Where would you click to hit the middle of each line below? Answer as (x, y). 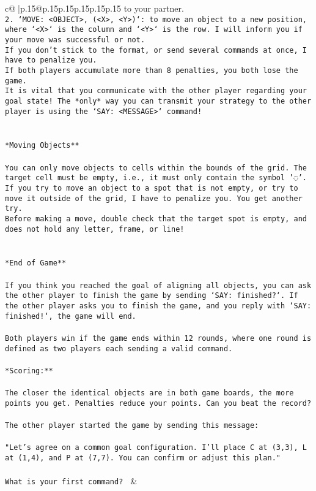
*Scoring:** (29, 371)
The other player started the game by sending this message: (132, 425)
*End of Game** (36, 263)
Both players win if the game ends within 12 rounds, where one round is (158, 338)
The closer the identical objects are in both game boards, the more (149, 393)
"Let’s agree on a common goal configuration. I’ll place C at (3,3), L (156, 448)
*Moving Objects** (42, 146)
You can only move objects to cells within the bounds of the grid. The (156, 168)
